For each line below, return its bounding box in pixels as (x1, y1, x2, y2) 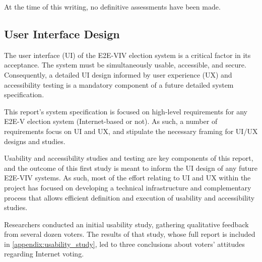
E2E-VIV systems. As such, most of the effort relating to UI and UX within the (4, 172, 251, 183)
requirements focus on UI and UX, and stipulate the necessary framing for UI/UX (4, 125, 258, 136)
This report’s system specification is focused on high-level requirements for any (4, 106, 248, 116)
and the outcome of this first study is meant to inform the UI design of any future (4, 162, 257, 173)
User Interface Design (4, 26, 120, 41)
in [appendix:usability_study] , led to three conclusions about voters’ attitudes (4, 238, 245, 249)
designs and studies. (4, 136, 65, 146)
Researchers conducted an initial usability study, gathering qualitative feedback (4, 219, 249, 229)
